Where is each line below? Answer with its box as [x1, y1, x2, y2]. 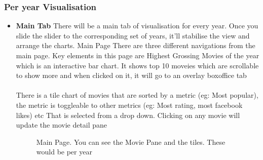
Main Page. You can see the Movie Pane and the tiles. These [36, 136, 226, 147]
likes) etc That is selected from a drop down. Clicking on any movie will [16, 109, 240, 120]
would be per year [36, 146, 92, 157]
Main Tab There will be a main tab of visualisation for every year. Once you [16, 20, 258, 31]
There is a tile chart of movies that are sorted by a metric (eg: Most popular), [16, 90, 258, 100]
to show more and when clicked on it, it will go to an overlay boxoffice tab [16, 70, 247, 81]
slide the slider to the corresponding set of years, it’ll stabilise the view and [16, 30, 250, 41]
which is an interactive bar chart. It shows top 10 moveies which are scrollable [16, 60, 259, 70]
